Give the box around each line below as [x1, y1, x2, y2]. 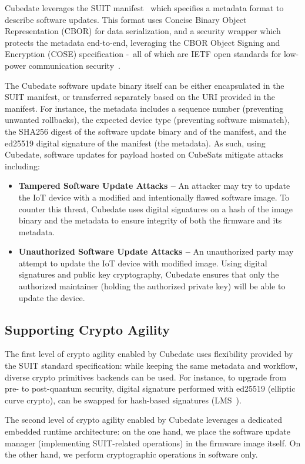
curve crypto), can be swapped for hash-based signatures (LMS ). [5, 393, 242, 406]
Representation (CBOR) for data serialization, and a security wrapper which [5, 25, 281, 37]
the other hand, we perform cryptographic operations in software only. [5, 448, 258, 460]
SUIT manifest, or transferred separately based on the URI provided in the [5, 91, 276, 103]
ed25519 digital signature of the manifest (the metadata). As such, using [5, 136, 266, 149]
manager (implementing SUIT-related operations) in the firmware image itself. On [5, 436, 301, 449]
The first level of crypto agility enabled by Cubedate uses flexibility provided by [5, 348, 293, 360]
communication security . [28, 59, 120, 71]
